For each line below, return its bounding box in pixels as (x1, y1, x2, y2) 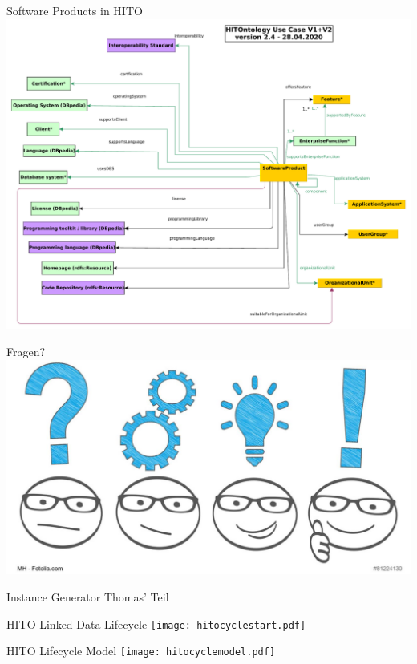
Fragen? (6, 343, 46, 360)
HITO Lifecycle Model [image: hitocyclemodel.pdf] (6, 642, 276, 659)
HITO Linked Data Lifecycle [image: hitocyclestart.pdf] (6, 615, 306, 632)
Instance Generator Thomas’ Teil (6, 588, 169, 605)
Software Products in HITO (6, 2, 143, 18)
